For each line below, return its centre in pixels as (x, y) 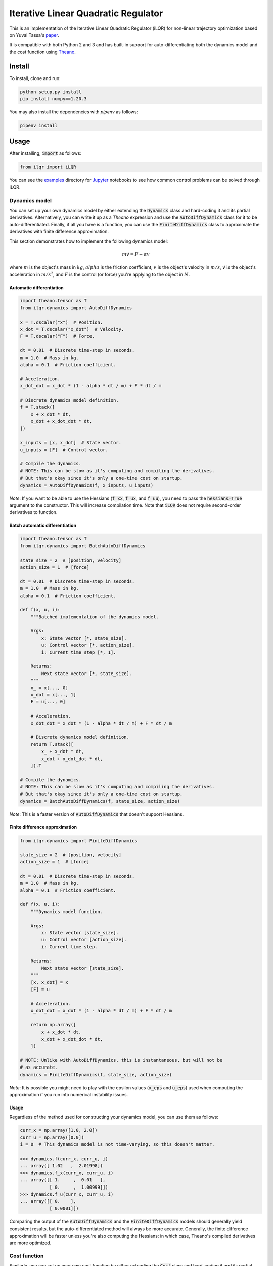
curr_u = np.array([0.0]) (52, 1137)
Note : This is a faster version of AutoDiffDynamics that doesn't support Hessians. (97, 814)
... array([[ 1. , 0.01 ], (63, 1180)
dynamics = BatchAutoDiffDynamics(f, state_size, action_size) (100, 801)
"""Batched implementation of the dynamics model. (95, 617)
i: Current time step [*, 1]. (79, 652)
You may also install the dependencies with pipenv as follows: (74, 112)
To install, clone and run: (35, 78)
